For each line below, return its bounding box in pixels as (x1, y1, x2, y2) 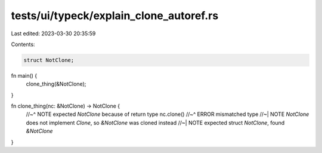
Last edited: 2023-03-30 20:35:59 (11, 30, 96, 37)
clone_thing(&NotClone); (26, 81, 86, 88)
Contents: (11, 41, 35, 48)
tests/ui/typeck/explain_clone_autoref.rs (11, 9, 219, 22)
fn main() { (11, 72, 38, 79)
